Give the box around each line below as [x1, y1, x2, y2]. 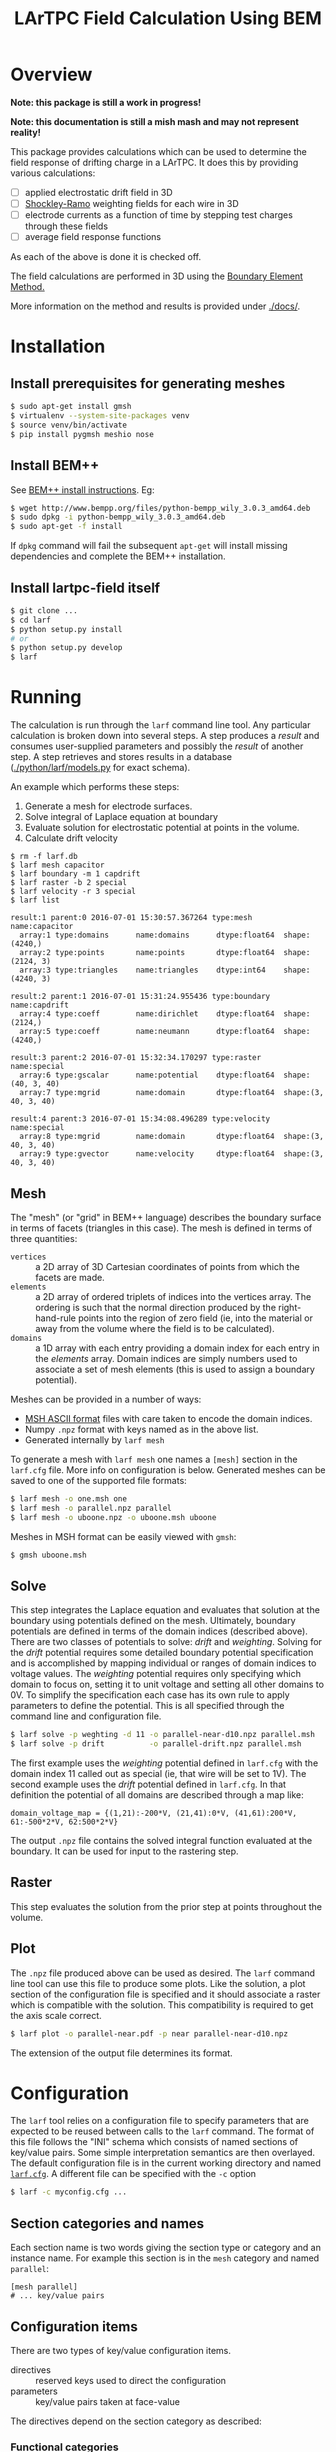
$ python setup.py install [10, 624, 123, 634]
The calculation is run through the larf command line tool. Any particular [10, 719, 311, 731]
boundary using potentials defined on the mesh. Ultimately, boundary [10, 1615, 297, 1627]
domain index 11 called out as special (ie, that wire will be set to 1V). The [10, 1768, 307, 1779]
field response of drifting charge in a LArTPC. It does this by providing [10, 156, 299, 168]
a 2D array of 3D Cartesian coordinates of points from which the [35, 1260, 300, 1272]
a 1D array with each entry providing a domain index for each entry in [35, 1342, 320, 1354]
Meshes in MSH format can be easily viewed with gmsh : [10, 1530, 237, 1542]
